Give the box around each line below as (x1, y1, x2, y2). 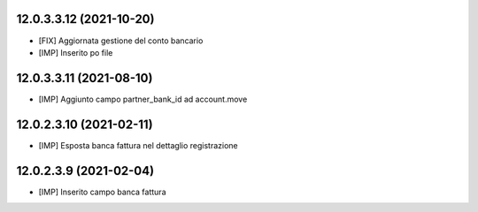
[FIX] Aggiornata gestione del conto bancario (38, 35, 204, 46)
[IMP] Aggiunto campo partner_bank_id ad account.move (38, 94, 248, 104)
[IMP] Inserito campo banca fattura (38, 186, 166, 197)
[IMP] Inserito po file (38, 47, 113, 57)
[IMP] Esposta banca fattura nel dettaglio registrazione (38, 140, 238, 150)
